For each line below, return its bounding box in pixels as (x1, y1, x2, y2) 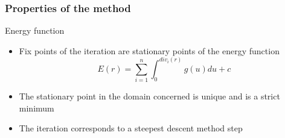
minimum (19, 101, 54, 114)
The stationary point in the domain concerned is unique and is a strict (19, 90, 280, 102)
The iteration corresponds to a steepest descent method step (19, 122, 243, 134)
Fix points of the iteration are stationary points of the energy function (19, 44, 280, 57)
